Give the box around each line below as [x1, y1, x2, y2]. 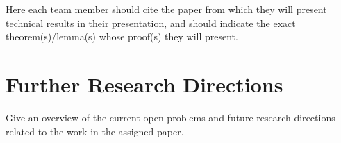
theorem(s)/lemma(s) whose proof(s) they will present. [6, 29, 238, 44]
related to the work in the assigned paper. [6, 124, 184, 138]
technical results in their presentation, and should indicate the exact [6, 15, 296, 30]
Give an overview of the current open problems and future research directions [6, 110, 335, 124]
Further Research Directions [6, 69, 283, 98]
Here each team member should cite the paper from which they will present [6, 2, 327, 16]
